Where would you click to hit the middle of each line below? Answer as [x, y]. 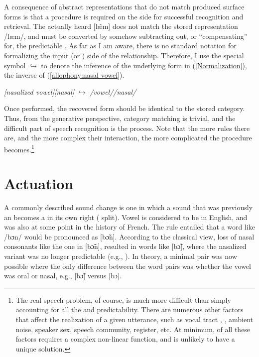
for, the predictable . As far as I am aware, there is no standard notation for [120, 46]
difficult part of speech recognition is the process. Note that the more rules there [127, 128]
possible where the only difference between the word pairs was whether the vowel [128, 266]
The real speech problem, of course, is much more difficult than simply [123, 299]
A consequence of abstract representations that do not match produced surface [124, 6]
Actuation [39, 183]
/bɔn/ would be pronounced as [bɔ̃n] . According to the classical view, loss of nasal [129, 236]
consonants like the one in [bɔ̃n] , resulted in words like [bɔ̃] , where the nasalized [125, 246]
